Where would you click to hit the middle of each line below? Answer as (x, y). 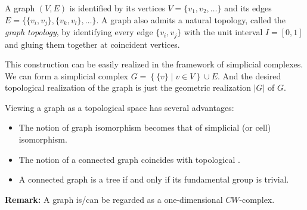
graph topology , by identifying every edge (79, 32)
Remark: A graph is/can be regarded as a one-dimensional (114, 199)
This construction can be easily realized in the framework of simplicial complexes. (154, 64)
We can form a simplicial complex (66, 75)
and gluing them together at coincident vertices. (92, 44)
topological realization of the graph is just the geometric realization (128, 87)
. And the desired (249, 75)
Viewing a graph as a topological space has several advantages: (120, 107)
